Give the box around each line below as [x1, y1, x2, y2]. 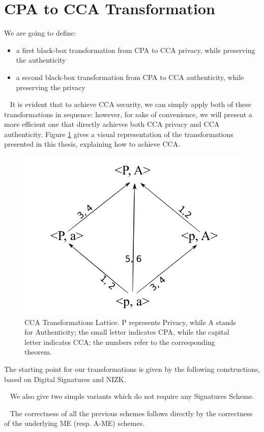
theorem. [24, 346, 52, 357]
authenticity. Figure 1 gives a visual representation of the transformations [4, 128, 233, 139]
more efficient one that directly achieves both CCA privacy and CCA [4, 119, 220, 129]
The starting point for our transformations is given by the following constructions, [4, 363, 260, 374]
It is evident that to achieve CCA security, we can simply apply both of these [10, 99, 252, 110]
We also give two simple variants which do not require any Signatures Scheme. [10, 391, 254, 401]
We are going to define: [4, 28, 76, 38]
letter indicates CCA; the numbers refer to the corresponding [24, 336, 215, 347]
